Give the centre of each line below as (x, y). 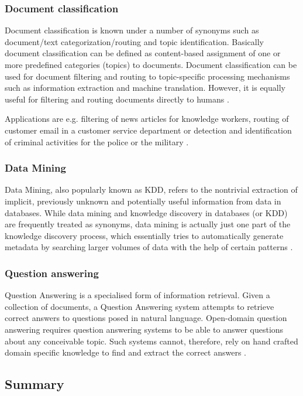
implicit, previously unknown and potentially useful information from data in (143, 201)
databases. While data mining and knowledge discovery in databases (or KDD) (146, 212)
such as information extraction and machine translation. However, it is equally (145, 88)
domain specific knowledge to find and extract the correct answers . (125, 352)
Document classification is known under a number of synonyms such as (132, 30)
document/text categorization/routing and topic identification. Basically (134, 41)
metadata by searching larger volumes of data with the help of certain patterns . (149, 247)
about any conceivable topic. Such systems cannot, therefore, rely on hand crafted (151, 341)
